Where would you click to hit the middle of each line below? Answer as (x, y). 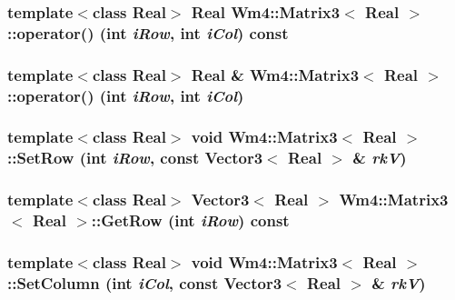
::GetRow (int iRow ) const (190, 220)
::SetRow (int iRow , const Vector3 (135, 158)
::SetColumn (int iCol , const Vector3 (145, 282)
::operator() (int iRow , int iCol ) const (148, 32)
